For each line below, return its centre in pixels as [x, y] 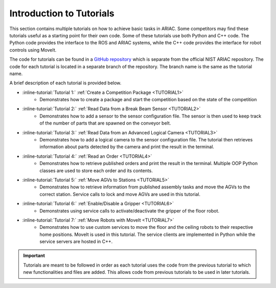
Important [34, 256]
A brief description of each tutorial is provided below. [65, 83]
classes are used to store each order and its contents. [96, 171]
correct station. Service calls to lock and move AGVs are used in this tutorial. [120, 194]
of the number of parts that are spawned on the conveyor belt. [105, 123]
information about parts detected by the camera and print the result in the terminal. [127, 147]
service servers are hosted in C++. [76, 242]
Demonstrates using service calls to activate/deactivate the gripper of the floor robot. [130, 211]
